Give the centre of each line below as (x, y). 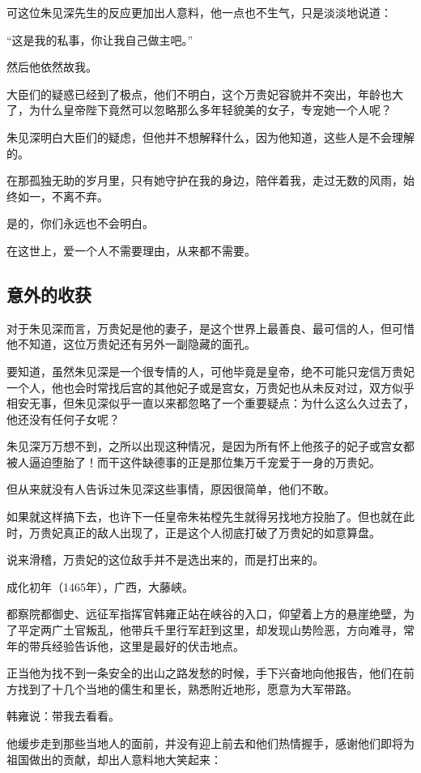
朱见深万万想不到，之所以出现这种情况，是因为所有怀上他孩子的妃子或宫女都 (210, 446)
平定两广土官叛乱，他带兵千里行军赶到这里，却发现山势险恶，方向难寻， (210, 630)
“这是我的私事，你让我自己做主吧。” (100, 39)
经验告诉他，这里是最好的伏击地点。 (148, 645)
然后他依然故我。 (52, 67)
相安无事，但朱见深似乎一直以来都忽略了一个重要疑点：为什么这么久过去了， (210, 403)
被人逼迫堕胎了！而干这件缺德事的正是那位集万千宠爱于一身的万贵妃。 (193, 461)
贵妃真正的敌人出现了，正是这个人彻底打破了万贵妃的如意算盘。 (210, 532)
